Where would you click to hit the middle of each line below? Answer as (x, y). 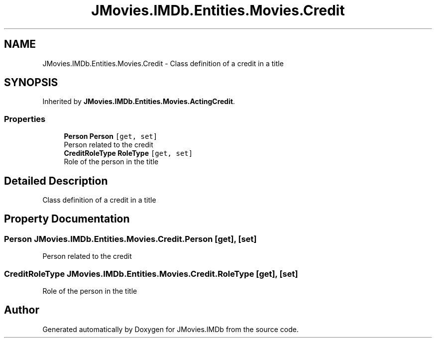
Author (22, 310)
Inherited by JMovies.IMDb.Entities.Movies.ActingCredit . (139, 102)
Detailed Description (56, 181)
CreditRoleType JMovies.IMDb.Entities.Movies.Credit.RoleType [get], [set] (151, 274)
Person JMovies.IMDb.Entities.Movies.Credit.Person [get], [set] (130, 239)
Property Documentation (67, 219)
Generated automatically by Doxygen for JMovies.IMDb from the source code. (171, 329)
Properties (25, 119)
